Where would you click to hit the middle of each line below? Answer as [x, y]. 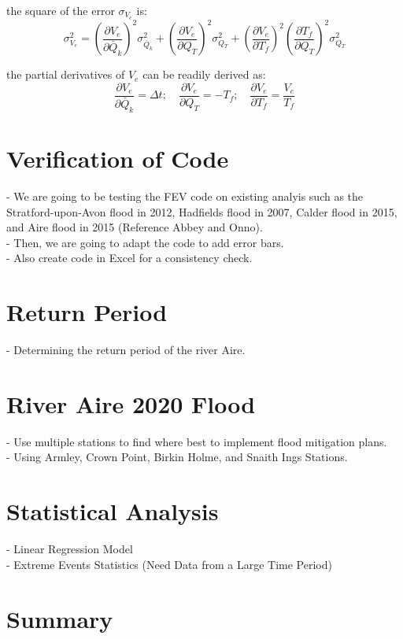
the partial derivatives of [66, 74]
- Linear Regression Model [70, 549]
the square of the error [61, 10]
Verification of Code [118, 159]
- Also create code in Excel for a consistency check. [129, 258]
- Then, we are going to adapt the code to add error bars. [145, 242]
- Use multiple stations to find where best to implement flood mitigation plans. [197, 441]
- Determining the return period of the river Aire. [126, 350]
